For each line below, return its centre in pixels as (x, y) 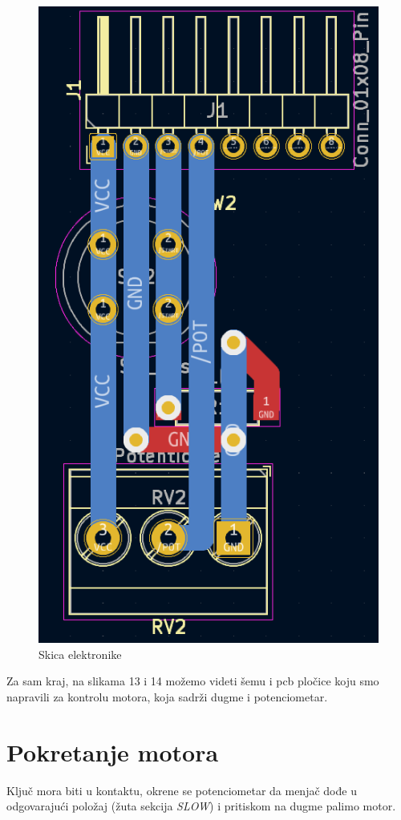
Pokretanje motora (113, 751)
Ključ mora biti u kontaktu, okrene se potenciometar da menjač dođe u (182, 790)
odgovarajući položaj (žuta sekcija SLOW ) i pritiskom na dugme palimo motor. (201, 806)
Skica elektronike (80, 654)
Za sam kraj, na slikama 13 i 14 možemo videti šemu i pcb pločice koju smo (193, 681)
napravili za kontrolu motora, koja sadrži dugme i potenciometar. (167, 696)
